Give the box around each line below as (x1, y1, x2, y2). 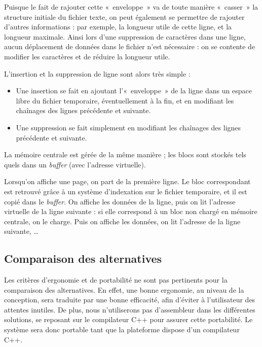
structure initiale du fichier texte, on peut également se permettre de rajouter (4, 11, 245, 22)
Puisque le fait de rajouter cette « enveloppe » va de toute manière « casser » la (4, 2, 258, 12)
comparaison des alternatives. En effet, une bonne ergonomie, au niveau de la (4, 284, 244, 295)
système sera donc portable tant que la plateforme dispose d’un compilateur (4, 324, 240, 335)
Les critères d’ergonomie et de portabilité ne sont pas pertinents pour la (4, 274, 228, 285)
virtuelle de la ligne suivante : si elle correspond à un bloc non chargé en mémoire (4, 206, 257, 217)
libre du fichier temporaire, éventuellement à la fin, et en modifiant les (16, 95, 234, 106)
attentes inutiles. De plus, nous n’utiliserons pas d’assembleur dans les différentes (4, 304, 255, 315)
